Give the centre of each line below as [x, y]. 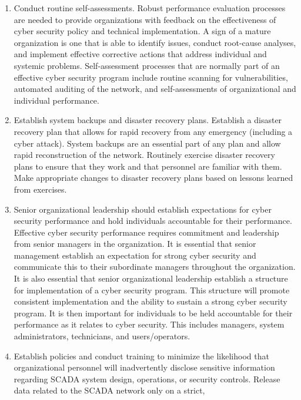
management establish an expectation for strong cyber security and [135, 255]
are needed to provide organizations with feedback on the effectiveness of [145, 19]
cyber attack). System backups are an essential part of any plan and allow [147, 143]
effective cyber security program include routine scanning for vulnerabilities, [151, 77]
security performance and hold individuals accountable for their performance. [153, 221]
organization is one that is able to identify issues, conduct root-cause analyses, [155, 42]
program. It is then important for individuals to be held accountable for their [153, 313]
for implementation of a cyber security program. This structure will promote [152, 290]
